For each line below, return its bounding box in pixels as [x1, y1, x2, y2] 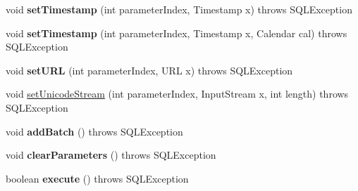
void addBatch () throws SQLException [6, 124, 183, 138]
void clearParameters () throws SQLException [6, 147, 216, 162]
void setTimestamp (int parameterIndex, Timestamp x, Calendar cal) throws [6, 25, 347, 40]
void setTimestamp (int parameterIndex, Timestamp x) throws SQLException [6, 2, 352, 16]
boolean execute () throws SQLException [6, 171, 189, 185]
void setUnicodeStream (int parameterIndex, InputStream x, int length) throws [6, 86, 349, 101]
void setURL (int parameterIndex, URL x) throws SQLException [6, 62, 293, 77]
